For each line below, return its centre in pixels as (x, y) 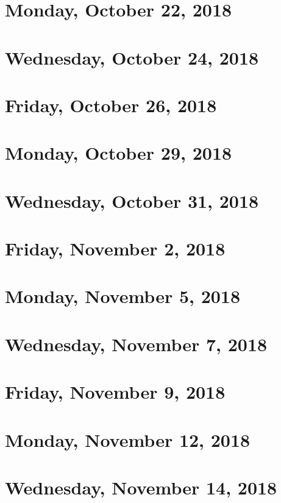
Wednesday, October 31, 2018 (132, 200)
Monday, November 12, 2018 (128, 439)
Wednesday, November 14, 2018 (141, 487)
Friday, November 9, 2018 (115, 392)
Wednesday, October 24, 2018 (132, 57)
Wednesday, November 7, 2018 (136, 344)
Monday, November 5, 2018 (123, 296)
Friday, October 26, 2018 (111, 105)
